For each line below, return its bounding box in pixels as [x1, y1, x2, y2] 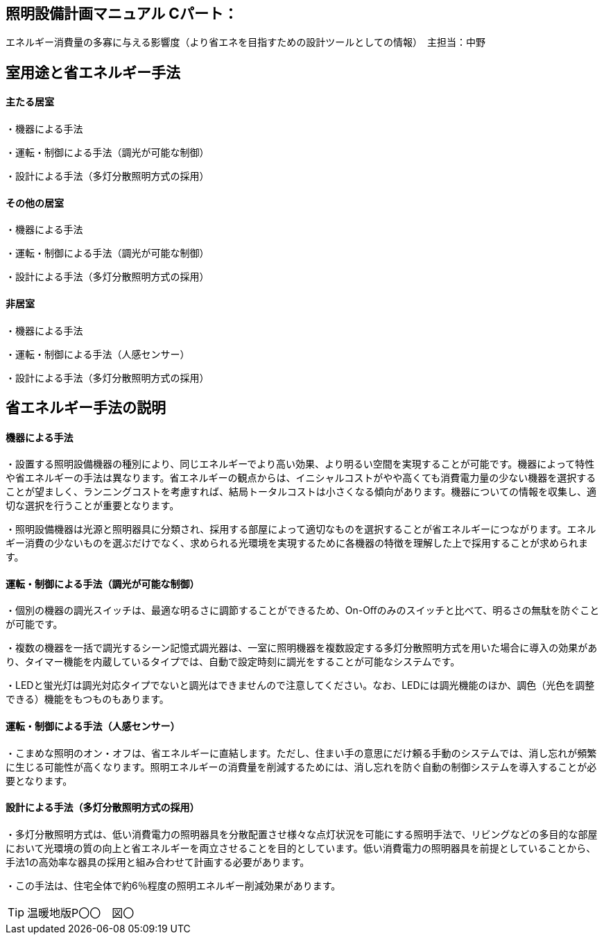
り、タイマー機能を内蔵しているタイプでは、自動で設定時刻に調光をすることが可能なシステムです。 [6, 656, 460, 668]
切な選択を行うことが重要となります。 [6, 499, 180, 512]
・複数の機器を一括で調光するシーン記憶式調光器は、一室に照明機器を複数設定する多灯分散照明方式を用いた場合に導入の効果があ [6, 642, 598, 654]
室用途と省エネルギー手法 [6, 63, 180, 81]
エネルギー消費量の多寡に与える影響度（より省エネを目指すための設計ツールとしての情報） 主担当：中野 [6, 36, 485, 49]
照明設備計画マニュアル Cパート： [6, 5, 238, 22]
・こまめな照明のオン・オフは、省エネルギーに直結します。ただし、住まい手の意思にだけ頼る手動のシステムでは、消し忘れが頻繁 [6, 746, 597, 759]
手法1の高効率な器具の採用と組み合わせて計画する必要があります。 [6, 855, 310, 868]
